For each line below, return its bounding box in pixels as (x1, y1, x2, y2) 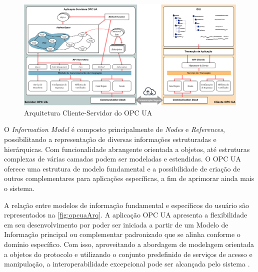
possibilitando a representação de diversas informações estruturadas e (4, 134, 216, 144)
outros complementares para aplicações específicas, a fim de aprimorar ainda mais (4, 173, 254, 183)
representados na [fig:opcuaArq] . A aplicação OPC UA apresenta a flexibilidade (4, 209, 247, 220)
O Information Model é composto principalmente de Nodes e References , (4, 124, 225, 134)
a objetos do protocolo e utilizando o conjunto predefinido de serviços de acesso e (4, 248, 252, 259)
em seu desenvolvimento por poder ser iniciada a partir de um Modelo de (4, 219, 228, 229)
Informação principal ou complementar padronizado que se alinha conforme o (4, 229, 240, 239)
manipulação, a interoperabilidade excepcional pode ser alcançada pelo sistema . (4, 258, 250, 269)
